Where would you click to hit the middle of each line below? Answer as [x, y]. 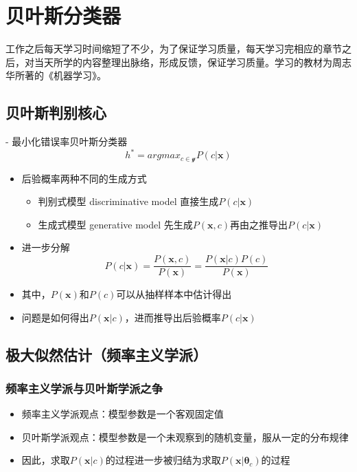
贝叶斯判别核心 [56, 112]
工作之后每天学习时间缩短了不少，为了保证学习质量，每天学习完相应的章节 [174, 49]
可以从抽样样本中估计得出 [174, 294]
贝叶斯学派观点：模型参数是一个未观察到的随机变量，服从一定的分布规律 [185, 437]
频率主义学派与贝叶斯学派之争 [84, 388]
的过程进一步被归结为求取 [163, 460]
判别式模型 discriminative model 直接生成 [128, 201]
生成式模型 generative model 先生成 [115, 224]
